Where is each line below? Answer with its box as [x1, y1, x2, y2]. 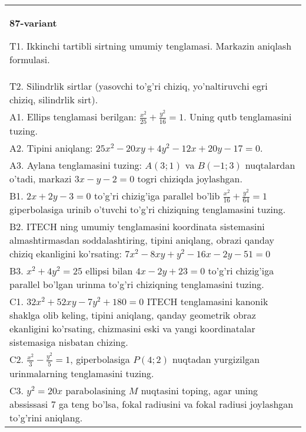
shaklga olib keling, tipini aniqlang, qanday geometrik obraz [9, 308, 256, 322]
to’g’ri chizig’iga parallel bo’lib [94, 188, 220, 202]
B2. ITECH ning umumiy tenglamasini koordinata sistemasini [9, 220, 265, 234]
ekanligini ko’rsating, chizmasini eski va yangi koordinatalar [9, 322, 255, 336]
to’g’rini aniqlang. [9, 410, 83, 424]
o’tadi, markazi [9, 171, 72, 185]
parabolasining [65, 383, 126, 397]
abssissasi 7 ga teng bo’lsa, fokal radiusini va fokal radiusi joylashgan [9, 397, 294, 411]
